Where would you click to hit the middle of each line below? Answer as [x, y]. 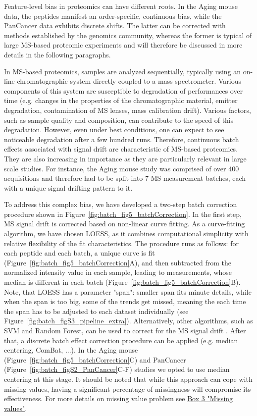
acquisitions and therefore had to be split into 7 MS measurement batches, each [125, 178]
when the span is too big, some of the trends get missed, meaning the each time [125, 301]
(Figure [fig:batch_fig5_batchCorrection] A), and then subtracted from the [118, 262]
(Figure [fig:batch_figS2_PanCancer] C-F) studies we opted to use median [117, 369]
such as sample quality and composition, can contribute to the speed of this [119, 120]
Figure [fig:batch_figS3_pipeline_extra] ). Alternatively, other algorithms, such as [128, 321]
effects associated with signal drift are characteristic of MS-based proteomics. [121, 149]
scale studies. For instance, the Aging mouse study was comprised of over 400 [122, 168]
